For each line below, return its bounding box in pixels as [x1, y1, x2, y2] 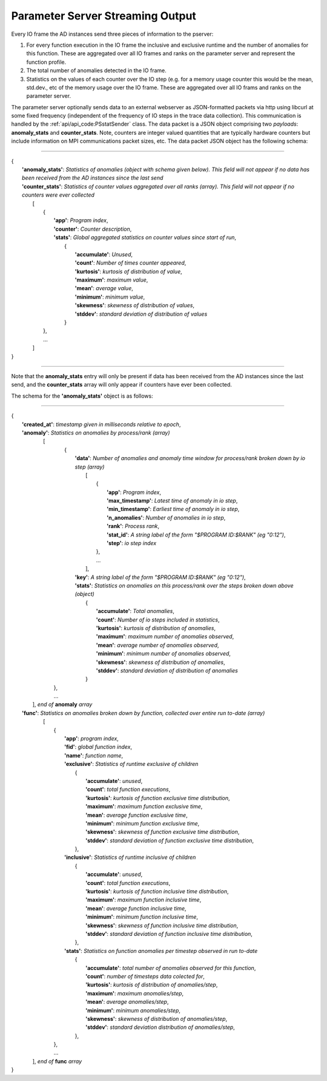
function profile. [26, 58, 67, 66]
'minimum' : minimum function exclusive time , [85, 819, 200, 827]
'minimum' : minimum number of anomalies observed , [96, 650, 231, 657]
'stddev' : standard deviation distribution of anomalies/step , [85, 1023, 236, 1031]
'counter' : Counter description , [53, 225, 132, 232]
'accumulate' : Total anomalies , [96, 608, 175, 615]
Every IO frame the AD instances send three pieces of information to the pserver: [11, 30, 214, 38]
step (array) [74, 463, 105, 470]
